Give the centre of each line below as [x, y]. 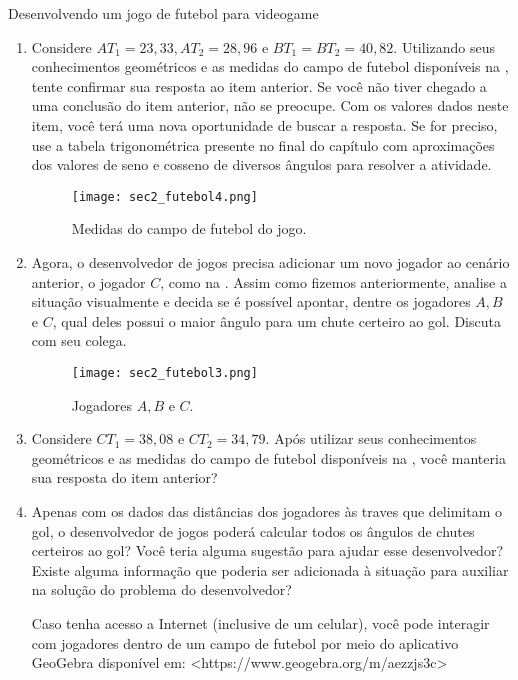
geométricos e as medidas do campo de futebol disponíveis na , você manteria [268, 457]
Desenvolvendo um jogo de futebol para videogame [163, 13]
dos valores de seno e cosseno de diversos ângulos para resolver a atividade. [261, 164]
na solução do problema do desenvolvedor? [161, 589]
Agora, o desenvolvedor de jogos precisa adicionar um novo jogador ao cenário [270, 262]
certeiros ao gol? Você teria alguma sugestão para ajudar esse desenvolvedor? [267, 550]
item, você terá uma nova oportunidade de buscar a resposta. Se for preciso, [264, 124]
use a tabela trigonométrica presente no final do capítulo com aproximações [263, 144]
